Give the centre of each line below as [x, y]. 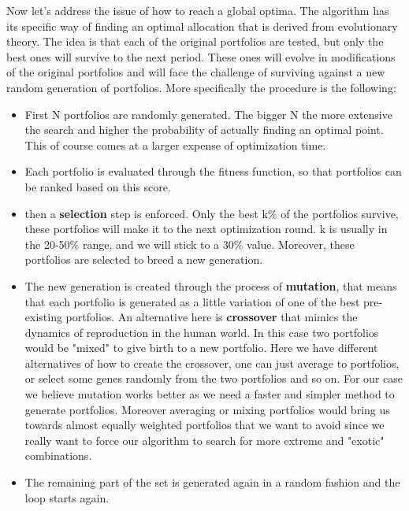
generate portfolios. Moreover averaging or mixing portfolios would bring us [207, 409]
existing [43, 317]
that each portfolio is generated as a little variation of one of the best [192, 301]
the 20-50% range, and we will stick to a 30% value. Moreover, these [190, 244]
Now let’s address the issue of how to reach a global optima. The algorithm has [198, 10]
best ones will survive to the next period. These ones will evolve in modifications [201, 56]
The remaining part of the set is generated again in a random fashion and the [212, 482]
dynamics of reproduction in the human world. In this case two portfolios [202, 332]
